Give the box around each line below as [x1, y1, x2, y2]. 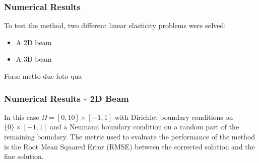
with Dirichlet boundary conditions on [114, 111, 233, 122]
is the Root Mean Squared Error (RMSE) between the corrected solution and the [4, 141, 255, 151]
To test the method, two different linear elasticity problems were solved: [4, 20, 226, 31]
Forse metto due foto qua [4, 71, 82, 81]
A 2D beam [16, 37, 52, 47]
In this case [4, 111, 39, 122]
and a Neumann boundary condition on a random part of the [50, 121, 239, 132]
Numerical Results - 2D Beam [4, 92, 129, 104]
